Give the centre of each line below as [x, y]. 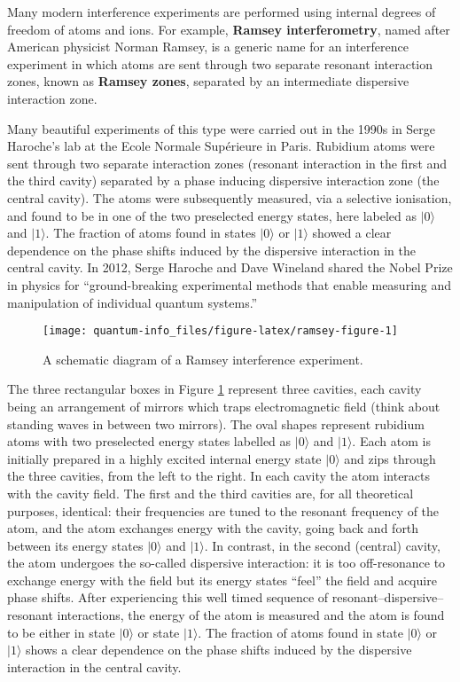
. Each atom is [391, 441]
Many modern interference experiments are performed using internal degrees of [222, 12]
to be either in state [61, 632]
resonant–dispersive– [388, 597]
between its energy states [75, 545]
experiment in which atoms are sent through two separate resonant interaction [220, 63]
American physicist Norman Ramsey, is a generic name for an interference [208, 47]
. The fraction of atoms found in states [151, 233]
